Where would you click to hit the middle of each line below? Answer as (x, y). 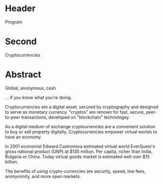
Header (20, 8)
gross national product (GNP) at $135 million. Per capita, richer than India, (79, 151)
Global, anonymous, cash (30, 88)
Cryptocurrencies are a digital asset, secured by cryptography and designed (82, 107)
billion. (12, 162)
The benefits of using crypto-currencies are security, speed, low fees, (75, 171)
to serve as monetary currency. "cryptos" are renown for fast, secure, (75, 112)
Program (14, 22)
